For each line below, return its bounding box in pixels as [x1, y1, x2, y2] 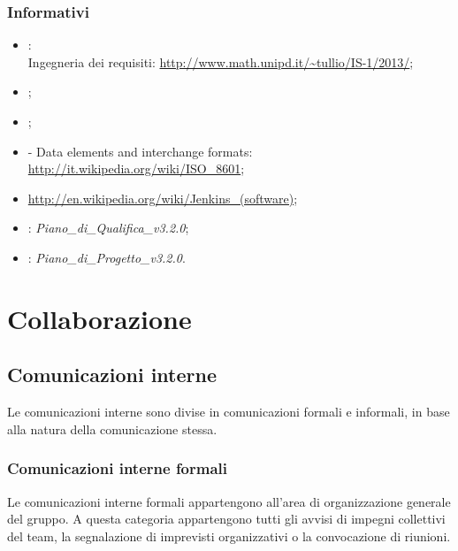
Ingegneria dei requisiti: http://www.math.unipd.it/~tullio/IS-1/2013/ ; [27, 52, 414, 71]
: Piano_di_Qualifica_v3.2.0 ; [27, 218, 189, 237]
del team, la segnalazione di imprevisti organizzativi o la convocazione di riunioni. [7, 526, 451, 545]
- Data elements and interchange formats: [27, 142, 253, 160]
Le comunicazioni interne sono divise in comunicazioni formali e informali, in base [7, 402, 450, 421]
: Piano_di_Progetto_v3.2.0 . [27, 248, 186, 266]
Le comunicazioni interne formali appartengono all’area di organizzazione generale [7, 492, 451, 510]
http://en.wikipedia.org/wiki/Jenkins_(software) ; [27, 188, 298, 207]
